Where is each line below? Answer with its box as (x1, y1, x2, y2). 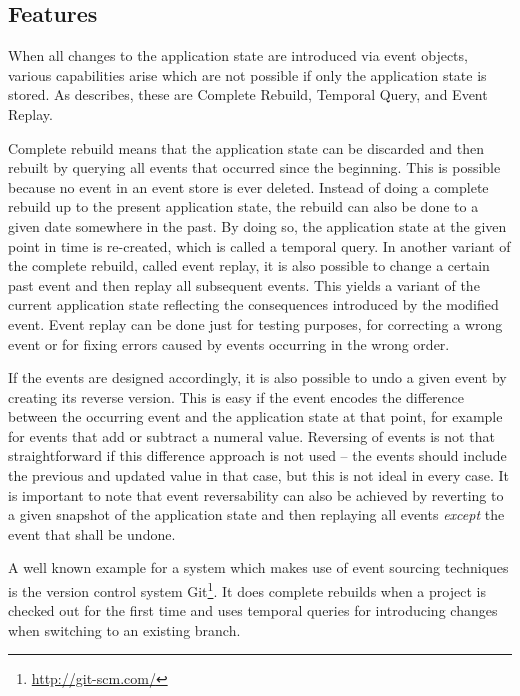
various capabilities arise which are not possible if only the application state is (8, 64, 487, 85)
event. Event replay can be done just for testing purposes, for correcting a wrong (8, 313, 503, 334)
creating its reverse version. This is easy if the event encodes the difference (8, 386, 465, 407)
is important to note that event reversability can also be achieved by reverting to (8, 484, 504, 505)
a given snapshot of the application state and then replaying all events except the (8, 504, 505, 525)
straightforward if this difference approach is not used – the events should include (8, 445, 507, 466)
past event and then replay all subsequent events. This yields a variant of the (8, 274, 480, 295)
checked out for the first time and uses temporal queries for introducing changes (8, 600, 498, 621)
